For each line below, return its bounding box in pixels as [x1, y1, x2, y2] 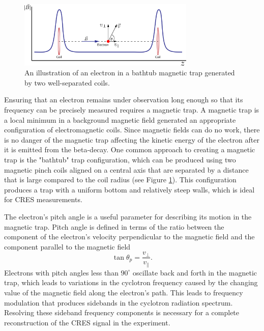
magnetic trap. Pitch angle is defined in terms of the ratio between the [4, 221, 224, 232]
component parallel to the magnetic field [4, 241, 131, 252]
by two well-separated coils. [24, 77, 110, 88]
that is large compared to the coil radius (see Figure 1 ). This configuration [4, 174, 237, 185]
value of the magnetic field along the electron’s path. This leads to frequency [4, 287, 243, 297]
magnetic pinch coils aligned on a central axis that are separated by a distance [4, 164, 249, 175]
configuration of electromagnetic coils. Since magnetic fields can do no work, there [4, 124, 260, 135]
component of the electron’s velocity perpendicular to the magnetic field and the [4, 231, 255, 242]
